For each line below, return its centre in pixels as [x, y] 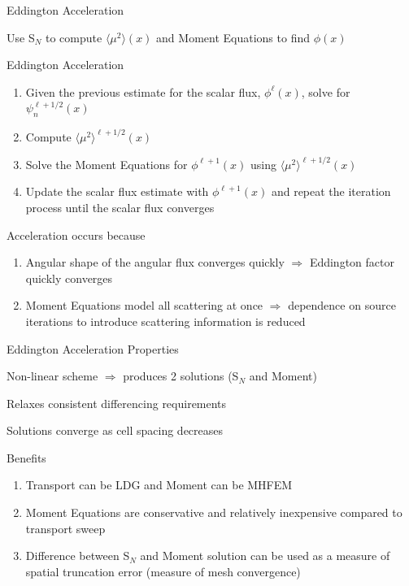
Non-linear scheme [52, 376]
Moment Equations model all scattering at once [144, 305]
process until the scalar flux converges [120, 207]
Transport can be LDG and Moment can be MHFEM [159, 485]
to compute [74, 37]
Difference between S [78, 556]
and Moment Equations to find [233, 37]
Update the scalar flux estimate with [117, 191]
